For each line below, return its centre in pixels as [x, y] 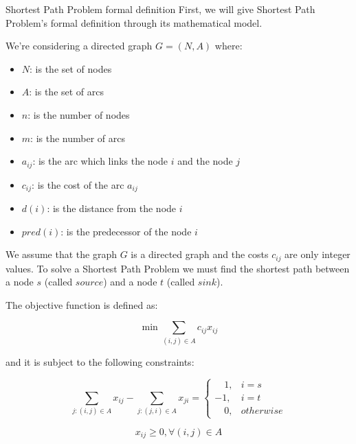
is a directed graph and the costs [200, 254]
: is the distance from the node [112, 208]
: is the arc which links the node [100, 161]
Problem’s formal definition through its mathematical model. [134, 22]
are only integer [318, 254]
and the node [205, 161]
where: [229, 46]
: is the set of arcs [67, 92]
